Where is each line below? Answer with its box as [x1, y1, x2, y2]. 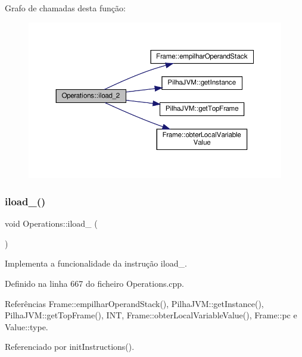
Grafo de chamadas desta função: [5, 2, 126, 14]
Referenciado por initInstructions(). [5, 340, 135, 353]
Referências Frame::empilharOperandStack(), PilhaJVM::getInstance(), [5, 297, 264, 309]
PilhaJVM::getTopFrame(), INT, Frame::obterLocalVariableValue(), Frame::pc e [5, 309, 297, 321]
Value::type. [5, 320, 48, 333]
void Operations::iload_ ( [5, 217, 98, 230]
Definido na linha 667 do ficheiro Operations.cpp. [5, 277, 185, 289]
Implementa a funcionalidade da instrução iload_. [5, 257, 187, 270]
